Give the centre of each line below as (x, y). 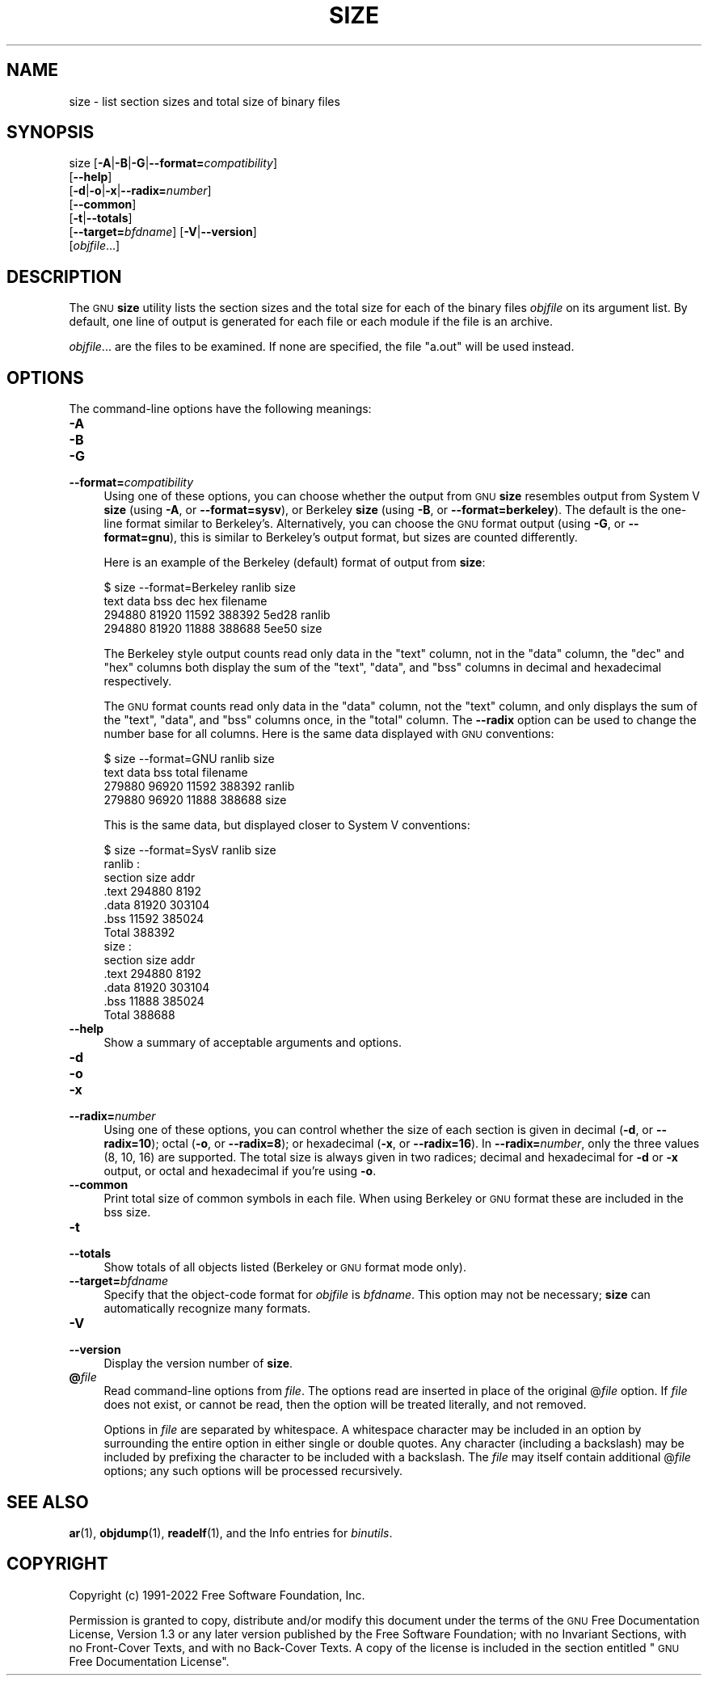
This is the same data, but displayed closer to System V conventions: (287, 825)
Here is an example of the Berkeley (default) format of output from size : (295, 563)
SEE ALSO (48, 1502)
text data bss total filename (176, 773)
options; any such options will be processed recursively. (253, 1471)
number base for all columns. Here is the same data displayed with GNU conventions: (329, 734)
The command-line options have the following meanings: (220, 409)
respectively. (138, 681)
